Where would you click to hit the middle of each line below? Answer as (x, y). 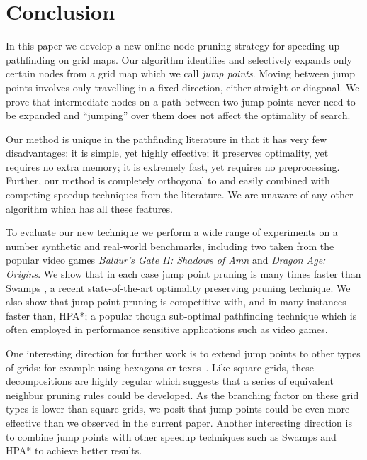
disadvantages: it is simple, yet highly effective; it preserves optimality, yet (167, 153)
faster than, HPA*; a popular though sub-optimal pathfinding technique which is (181, 315)
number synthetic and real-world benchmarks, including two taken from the (170, 246)
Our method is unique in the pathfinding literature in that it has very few (166, 139)
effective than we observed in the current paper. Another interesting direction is (179, 422)
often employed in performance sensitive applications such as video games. (167, 329)
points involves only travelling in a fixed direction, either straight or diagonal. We (183, 87)
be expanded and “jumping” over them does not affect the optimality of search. (178, 115)
